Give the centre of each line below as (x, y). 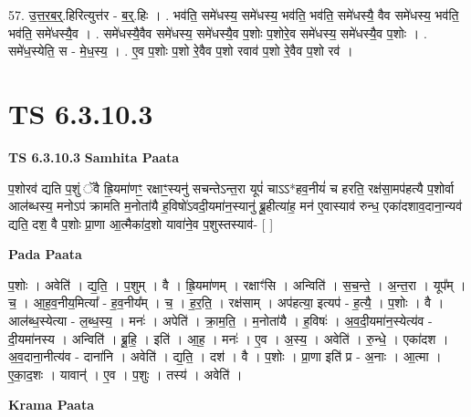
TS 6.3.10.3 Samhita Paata (94, 156)
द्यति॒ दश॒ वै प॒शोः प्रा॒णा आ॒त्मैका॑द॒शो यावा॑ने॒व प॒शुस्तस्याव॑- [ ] (141, 223)
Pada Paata (45, 254)
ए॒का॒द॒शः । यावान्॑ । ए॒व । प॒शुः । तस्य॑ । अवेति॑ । (126, 374)
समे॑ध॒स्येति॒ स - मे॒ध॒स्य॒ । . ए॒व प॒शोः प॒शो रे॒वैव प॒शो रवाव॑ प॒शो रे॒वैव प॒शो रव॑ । (181, 51)
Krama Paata (51, 405)
